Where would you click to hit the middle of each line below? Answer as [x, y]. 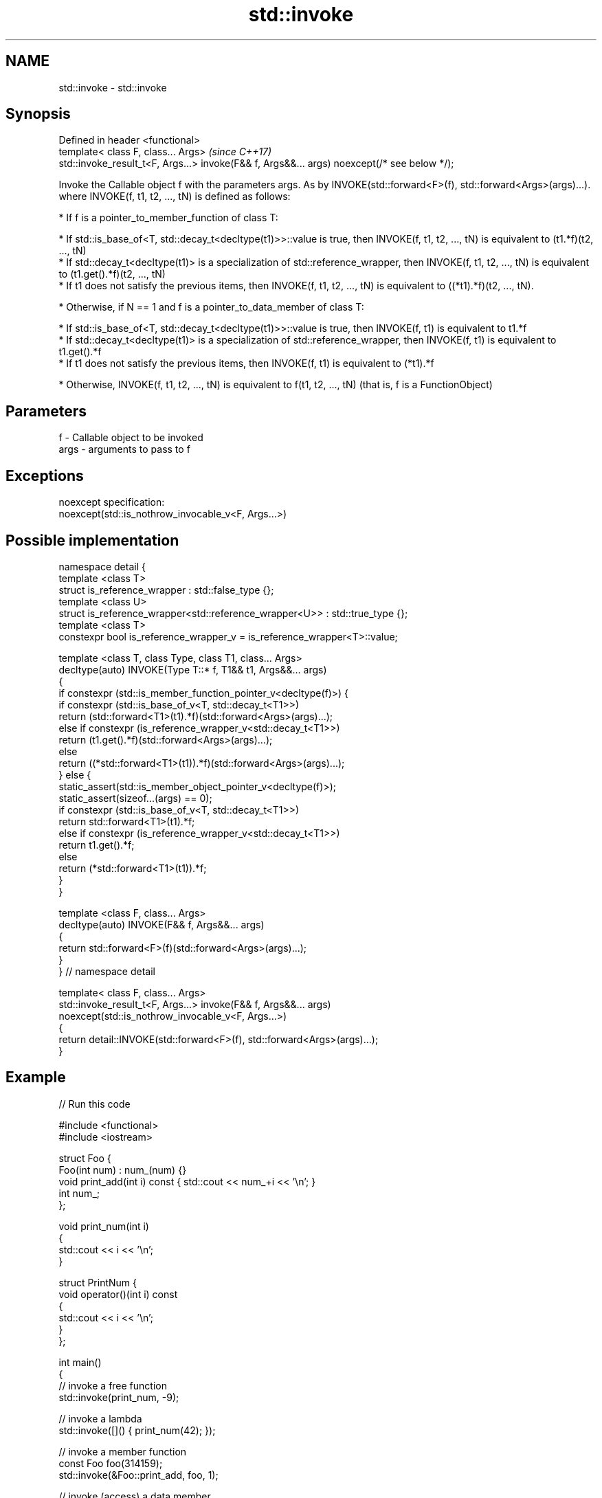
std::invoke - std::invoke [113, 87]
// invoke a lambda [100, 1418]
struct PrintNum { [98, 1282]
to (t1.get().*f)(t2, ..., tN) [112, 274]
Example [36, 1077]
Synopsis [38, 114]
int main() [80, 1362]
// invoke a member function [123, 1451]
